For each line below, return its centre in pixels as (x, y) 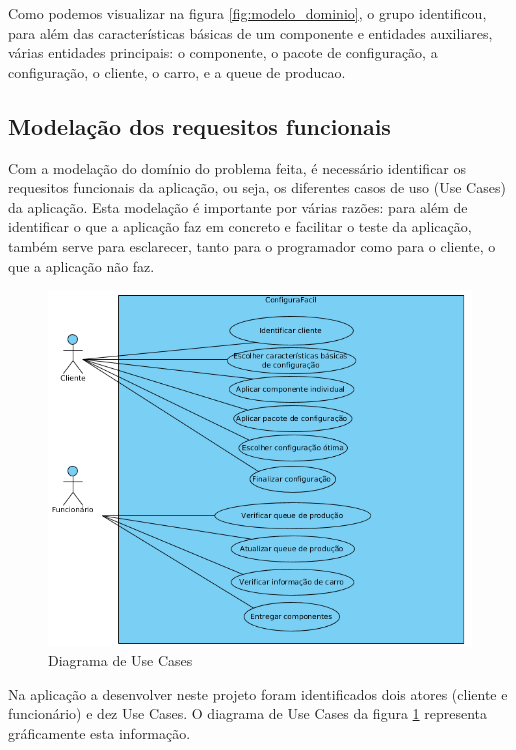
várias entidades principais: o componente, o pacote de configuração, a (223, 52)
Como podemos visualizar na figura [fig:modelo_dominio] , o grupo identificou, (247, 13)
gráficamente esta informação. (99, 732)
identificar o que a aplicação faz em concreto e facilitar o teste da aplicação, (240, 226)
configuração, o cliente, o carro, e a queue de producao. (177, 71)
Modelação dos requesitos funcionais (199, 125)
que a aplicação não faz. (81, 265)
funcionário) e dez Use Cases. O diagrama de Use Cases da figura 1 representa (248, 713)
